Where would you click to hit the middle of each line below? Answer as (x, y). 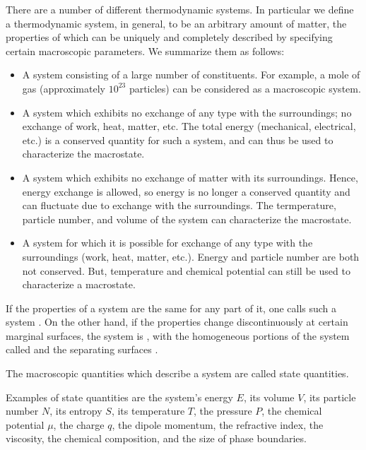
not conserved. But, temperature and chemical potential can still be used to (186, 270)
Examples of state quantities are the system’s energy (119, 397)
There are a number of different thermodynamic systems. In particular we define (180, 9)
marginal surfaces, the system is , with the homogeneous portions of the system (178, 335)
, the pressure (223, 411)
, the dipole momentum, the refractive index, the (218, 424)
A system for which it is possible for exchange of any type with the (167, 243)
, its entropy (76, 411)
